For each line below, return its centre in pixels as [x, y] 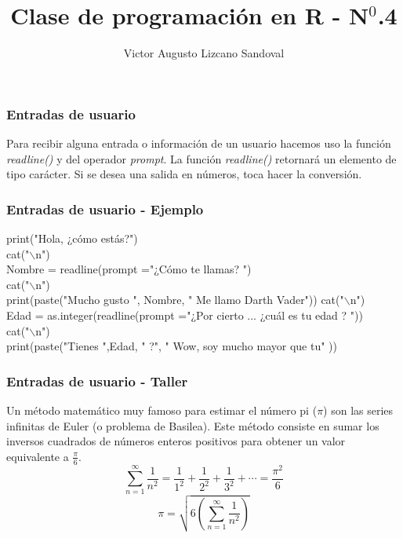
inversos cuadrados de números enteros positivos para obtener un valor [176, 441]
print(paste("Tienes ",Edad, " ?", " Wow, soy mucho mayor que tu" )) [172, 346]
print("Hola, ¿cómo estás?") [72, 238]
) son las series [358, 410]
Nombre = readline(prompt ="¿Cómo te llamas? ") [129, 269]
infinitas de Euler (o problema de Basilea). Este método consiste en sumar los [193, 425]
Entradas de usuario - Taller [97, 381]
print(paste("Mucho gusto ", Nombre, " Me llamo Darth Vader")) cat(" [175, 300]
